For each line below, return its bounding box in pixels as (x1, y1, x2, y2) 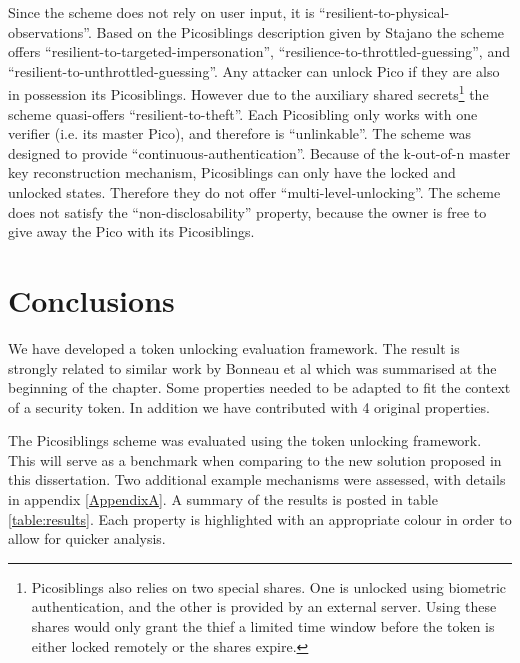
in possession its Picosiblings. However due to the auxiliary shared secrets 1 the (8, 81, 489, 105)
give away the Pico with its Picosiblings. (8, 221, 255, 242)
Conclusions (8, 279, 175, 320)
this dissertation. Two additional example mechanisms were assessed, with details (8, 469, 506, 490)
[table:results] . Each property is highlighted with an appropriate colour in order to (8, 508, 512, 529)
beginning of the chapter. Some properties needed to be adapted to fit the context (8, 377, 511, 398)
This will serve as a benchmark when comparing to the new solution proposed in (8, 449, 502, 470)
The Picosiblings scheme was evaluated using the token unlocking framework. (8, 430, 482, 451)
